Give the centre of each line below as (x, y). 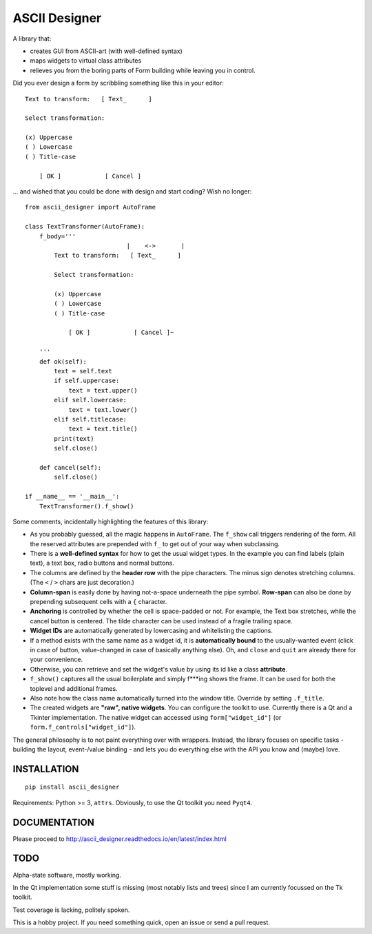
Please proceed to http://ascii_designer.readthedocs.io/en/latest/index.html (120, 839)
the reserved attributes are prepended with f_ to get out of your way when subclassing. (155, 543)
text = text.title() (103, 429)
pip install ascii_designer (72, 787)
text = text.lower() (103, 409)
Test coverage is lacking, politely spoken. (71, 910)
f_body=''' (58, 236)
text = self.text (83, 371)
